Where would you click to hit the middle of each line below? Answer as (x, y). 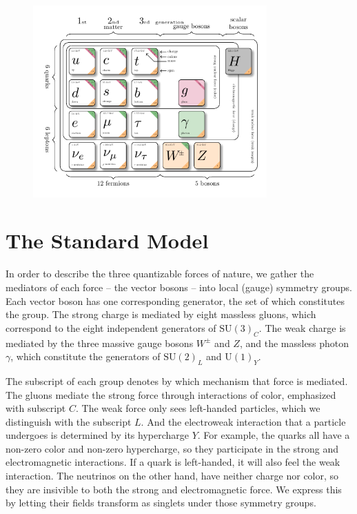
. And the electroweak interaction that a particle (243, 421)
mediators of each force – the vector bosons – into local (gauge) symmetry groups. (179, 287)
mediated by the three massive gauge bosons (100, 343)
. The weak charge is (302, 327)
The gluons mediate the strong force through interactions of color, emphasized (171, 394)
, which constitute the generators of (85, 356)
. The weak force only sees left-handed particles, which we (198, 408)
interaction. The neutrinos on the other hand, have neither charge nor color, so (172, 476)
